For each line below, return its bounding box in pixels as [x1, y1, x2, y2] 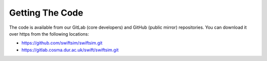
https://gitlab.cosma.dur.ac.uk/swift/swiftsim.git [21, 47, 119, 53]
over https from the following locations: [9, 31, 89, 37]
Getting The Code [9, 7, 84, 18]
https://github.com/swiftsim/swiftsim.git [21, 40, 103, 46]
